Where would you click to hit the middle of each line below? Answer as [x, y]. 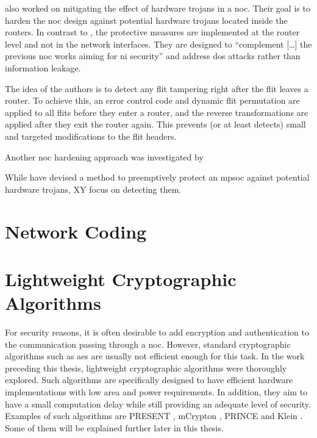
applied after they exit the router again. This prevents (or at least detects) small [155, 124]
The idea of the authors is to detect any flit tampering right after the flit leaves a [157, 88]
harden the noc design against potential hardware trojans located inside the [146, 20]
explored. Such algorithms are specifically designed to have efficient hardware [149, 380]
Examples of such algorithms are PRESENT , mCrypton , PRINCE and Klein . [154, 416]
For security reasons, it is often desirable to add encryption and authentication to [157, 332]
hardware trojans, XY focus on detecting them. [93, 189]
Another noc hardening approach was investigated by [104, 156]
